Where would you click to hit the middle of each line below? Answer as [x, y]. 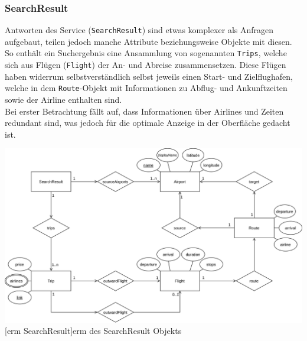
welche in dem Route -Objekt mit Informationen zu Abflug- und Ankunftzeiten [146, 88]
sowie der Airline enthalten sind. [63, 100]
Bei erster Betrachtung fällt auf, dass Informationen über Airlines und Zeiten [144, 111]
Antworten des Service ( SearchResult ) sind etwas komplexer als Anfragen [139, 30]
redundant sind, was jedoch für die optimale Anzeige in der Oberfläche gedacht [148, 123]
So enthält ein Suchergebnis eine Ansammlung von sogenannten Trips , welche [146, 53]
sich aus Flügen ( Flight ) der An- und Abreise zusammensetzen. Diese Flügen [146, 65]
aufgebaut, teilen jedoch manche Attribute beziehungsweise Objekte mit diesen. [148, 41]
